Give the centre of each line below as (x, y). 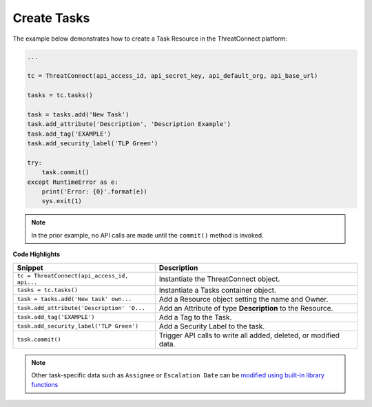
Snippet (30, 267)
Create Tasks (51, 18)
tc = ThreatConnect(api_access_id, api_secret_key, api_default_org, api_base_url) (173, 76)
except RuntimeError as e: (73, 182)
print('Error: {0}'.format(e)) (94, 192)
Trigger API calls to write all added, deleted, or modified (249, 335)
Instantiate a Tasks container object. (218, 290)
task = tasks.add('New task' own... (74, 299)
